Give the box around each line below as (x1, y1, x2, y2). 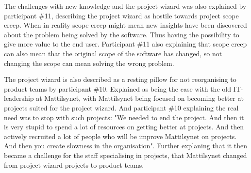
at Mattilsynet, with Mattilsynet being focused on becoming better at (36, 93, 244, 103)
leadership (4, 93, 34, 103)
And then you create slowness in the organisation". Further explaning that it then (4, 141, 247, 151)
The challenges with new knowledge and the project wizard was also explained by (4, 1, 247, 11)
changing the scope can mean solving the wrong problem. (4, 58, 174, 68)
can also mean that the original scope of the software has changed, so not (4, 48, 222, 58)
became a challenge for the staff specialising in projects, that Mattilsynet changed (4, 150, 247, 160)
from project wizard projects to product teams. (4, 159, 144, 170)
